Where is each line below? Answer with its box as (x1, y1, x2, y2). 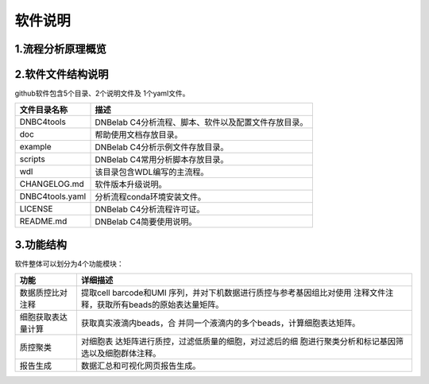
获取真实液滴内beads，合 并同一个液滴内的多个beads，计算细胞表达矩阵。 (80, 318, 361, 329)
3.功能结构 (14, 238, 68, 251)
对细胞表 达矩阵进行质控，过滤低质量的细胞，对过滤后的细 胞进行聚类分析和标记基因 (80, 336, 396, 347)
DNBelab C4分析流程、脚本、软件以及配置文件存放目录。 (95, 117, 308, 128)
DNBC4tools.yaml (19, 191, 87, 202)
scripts (19, 153, 45, 165)
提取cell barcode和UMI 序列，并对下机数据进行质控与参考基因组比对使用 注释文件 (80, 287, 386, 298)
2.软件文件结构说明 (14, 68, 109, 81)
